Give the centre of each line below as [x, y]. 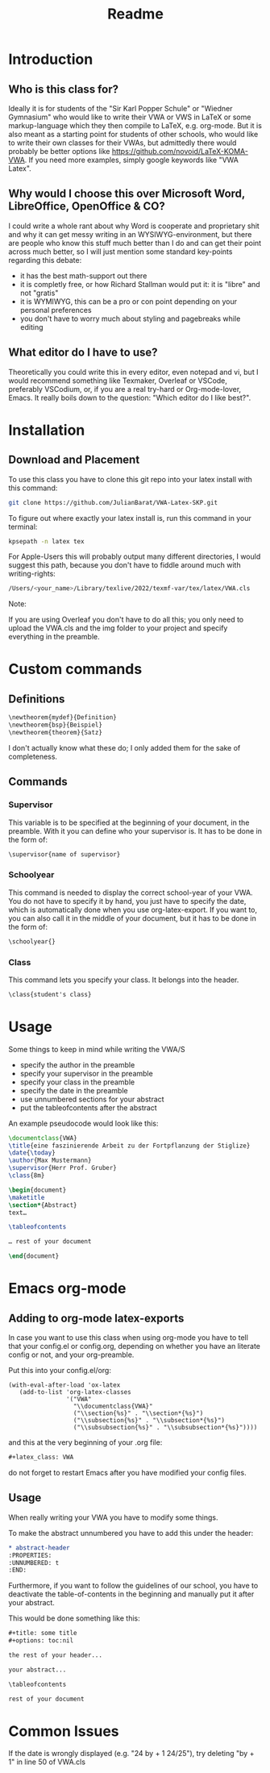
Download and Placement [74, 460]
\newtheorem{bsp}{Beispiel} [56, 725]
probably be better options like [59, 151]
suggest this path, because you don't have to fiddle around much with [125, 565]
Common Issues [64, 1731]
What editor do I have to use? [83, 353]
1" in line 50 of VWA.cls [47, 1762]
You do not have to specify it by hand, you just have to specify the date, [127, 901]
